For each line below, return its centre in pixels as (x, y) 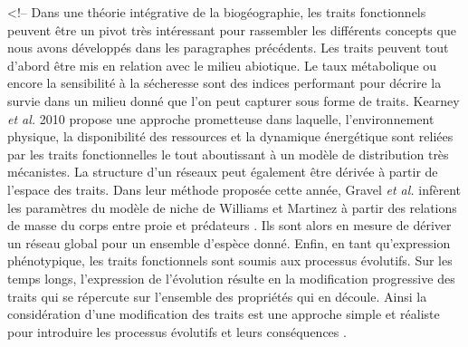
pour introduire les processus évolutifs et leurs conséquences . (177, 331)
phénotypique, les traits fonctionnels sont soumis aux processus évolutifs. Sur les (230, 260)
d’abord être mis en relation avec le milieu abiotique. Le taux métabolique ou (222, 65)
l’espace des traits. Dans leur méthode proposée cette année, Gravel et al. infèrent (234, 189)
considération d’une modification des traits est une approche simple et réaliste (224, 314)
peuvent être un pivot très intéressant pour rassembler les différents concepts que (232, 29)
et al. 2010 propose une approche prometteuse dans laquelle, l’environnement (221, 118)
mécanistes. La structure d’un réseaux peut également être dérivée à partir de (223, 172)
